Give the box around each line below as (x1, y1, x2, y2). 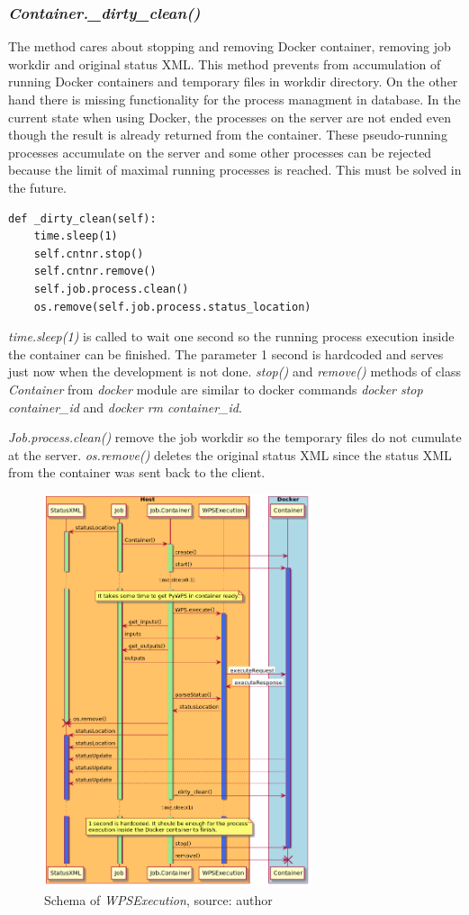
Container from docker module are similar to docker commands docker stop (8, 379, 423, 398)
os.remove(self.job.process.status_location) (33, 300, 311, 313)
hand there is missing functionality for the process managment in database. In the (8, 90, 461, 108)
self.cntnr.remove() (33, 265, 157, 278)
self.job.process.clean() (33, 282, 189, 295)
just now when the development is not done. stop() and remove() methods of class (8, 362, 461, 381)
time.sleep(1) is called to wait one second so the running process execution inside (8, 327, 455, 346)
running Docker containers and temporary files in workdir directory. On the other (8, 72, 458, 91)
